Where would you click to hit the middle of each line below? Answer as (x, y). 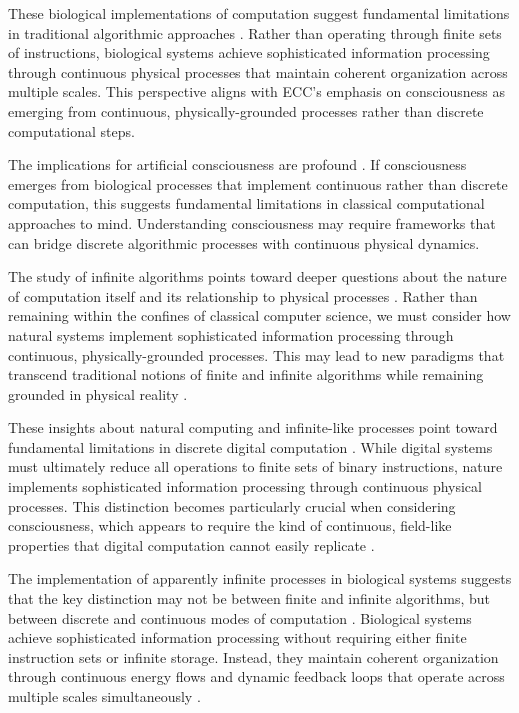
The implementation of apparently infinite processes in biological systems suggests (260, 578)
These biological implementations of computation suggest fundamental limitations (259, 13)
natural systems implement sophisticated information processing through (231, 334)
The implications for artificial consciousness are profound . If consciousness (237, 164)
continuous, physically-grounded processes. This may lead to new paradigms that (256, 354)
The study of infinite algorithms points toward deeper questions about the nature (257, 276)
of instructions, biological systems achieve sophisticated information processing (249, 52)
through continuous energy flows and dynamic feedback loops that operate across (256, 676)
